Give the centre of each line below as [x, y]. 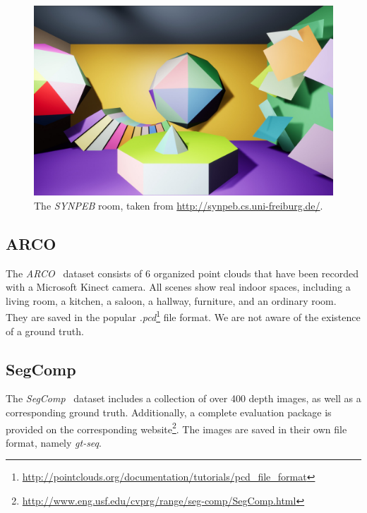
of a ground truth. [45, 331]
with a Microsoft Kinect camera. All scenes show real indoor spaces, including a [178, 287]
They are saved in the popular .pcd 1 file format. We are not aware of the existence [183, 316]
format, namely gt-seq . [54, 442]
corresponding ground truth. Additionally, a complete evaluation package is [169, 412]
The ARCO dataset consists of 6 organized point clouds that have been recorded [182, 273]
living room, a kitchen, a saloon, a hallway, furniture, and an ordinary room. [171, 300]
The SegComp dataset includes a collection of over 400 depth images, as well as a [183, 398]
